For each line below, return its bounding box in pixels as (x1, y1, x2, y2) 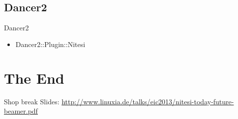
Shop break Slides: (4, 96, 59, 106)
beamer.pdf (4, 106, 38, 116)
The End (4, 68, 64, 88)
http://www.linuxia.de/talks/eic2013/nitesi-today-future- (61, 96, 234, 106)
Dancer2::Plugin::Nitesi (15, 39, 86, 49)
